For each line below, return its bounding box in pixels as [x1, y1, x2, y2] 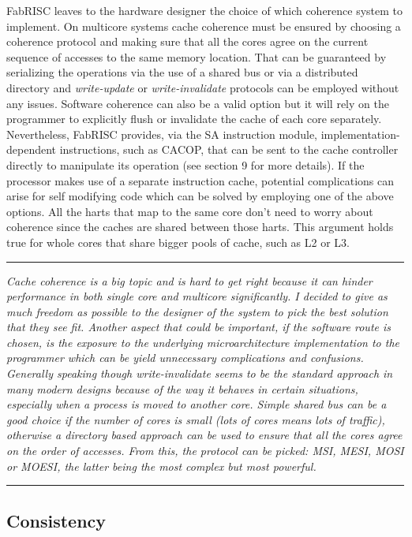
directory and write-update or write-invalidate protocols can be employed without [6, 79, 399, 95]
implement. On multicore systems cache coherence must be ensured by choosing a [6, 17, 401, 34]
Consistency [6, 508, 107, 532]
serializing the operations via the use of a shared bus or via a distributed [6, 64, 358, 80]
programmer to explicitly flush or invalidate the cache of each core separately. [6, 110, 382, 127]
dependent [6, 141, 57, 158]
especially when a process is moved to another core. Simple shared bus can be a [6, 396, 387, 412]
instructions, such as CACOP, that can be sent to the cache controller [59, 141, 399, 158]
